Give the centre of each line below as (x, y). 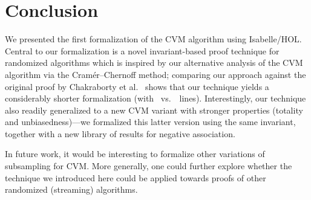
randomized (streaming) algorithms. (71, 189)
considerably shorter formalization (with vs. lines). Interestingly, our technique (155, 98)
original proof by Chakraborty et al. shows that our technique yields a (137, 86)
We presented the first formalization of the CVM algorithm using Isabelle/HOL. (153, 39)
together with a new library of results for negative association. (120, 133)
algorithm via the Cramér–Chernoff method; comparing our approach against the (155, 74)
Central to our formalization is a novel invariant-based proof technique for (142, 50)
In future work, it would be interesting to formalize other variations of (135, 154)
